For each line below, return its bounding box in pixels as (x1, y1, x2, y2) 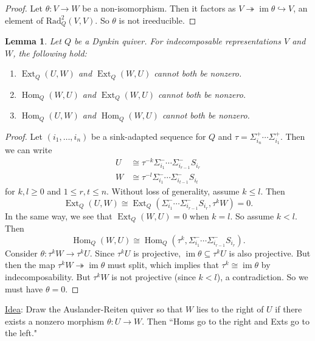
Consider (5, 246, 38, 259)
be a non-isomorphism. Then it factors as (82, 2, 236, 14)
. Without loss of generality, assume (106, 185, 240, 198)
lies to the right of (196, 303, 264, 315)
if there (275, 303, 302, 315)
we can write (5, 143, 52, 156)
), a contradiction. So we (216, 270, 308, 283)
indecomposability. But (5, 270, 91, 283)
